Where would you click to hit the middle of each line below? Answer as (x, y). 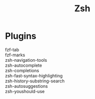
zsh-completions (22, 70)
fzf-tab (12, 49)
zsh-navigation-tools (26, 60)
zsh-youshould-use (25, 91)
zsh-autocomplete (24, 65)
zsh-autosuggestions (26, 86)
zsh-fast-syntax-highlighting (34, 75)
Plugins (21, 36)
